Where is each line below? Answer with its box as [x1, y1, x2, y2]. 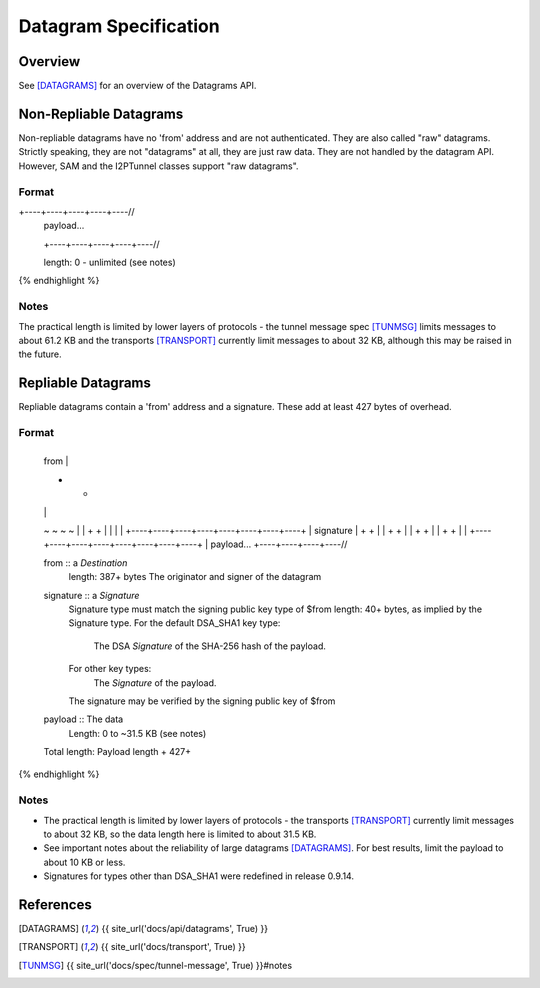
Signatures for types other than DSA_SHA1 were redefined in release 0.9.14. [43, 870, 355, 882]
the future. [18, 348, 62, 360]
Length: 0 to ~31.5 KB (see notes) [68, 727, 207, 739]
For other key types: [68, 663, 152, 675]
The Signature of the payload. [93, 676, 217, 689]
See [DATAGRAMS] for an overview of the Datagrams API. [18, 80, 257, 92]
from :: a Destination [43, 556, 128, 569]
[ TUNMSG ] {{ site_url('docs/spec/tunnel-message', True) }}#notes [18, 959, 293, 971]
